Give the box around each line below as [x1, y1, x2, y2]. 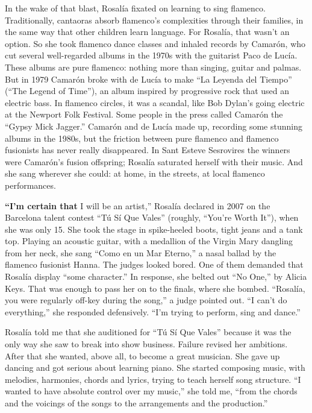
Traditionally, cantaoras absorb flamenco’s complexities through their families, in [5, 13, 304, 26]
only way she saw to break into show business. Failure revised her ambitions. [5, 338, 288, 350]
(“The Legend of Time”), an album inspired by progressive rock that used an [5, 84, 289, 97]
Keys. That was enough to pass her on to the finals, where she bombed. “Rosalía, [5, 282, 305, 294]
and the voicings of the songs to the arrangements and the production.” [5, 397, 268, 409]
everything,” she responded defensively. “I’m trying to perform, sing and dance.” [5, 305, 301, 318]
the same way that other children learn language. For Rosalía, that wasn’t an [5, 25, 290, 38]
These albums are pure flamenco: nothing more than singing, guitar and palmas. [5, 60, 302, 73]
